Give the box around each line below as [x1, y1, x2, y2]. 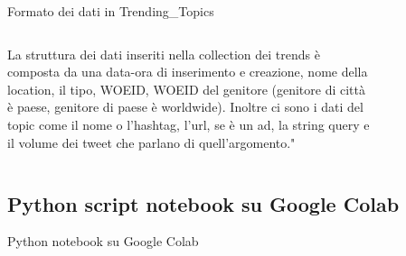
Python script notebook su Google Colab [7, 189, 400, 217]
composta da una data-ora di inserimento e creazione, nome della [7, 62, 368, 81]
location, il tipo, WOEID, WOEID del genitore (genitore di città [7, 79, 366, 98]
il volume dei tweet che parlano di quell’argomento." [7, 133, 296, 151]
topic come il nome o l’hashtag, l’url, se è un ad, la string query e [7, 114, 370, 133]
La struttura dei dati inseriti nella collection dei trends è [7, 44, 320, 63]
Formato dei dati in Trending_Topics [7, 2, 214, 20]
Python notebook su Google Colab [7, 232, 199, 251]
